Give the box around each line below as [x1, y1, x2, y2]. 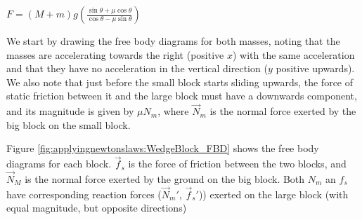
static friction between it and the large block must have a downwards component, [6, 88, 357, 103]
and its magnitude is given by [6, 104, 134, 118]
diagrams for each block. [6, 156, 112, 171]
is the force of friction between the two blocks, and [128, 156, 347, 171]
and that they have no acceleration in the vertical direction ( [6, 61, 268, 76]
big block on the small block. [6, 117, 131, 132]
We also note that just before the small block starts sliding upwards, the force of [6, 74, 354, 89]
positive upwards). [276, 61, 355, 76]
